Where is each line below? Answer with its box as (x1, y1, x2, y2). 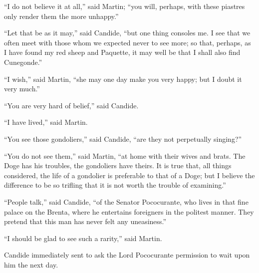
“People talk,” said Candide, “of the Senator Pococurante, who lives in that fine (4, 196, 249, 207)
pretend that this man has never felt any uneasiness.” (4, 216, 167, 227)
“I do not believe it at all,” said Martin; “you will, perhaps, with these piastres (4, 1, 245, 11)
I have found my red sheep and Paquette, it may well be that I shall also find (4, 47, 241, 57)
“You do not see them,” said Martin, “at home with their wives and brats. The (4, 150, 246, 161)
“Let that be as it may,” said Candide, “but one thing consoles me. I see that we (4, 27, 251, 38)
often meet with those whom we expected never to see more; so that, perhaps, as (4, 37, 251, 47)
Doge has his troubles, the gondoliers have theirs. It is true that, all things (4, 160, 232, 171)
